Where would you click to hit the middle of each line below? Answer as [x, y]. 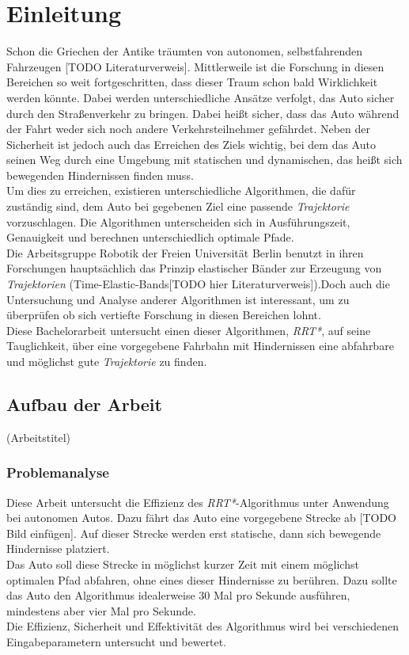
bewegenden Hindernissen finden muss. [100, 175]
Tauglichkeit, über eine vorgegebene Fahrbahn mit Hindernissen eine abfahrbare [200, 346]
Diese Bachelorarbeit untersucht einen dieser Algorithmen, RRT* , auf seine [189, 330]
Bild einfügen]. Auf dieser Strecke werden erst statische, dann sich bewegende [194, 533]
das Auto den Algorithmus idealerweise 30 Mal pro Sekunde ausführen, [178, 595]
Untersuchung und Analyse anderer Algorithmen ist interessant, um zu [178, 299]
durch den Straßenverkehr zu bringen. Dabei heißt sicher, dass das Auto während [203, 113]
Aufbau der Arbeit [84, 404]
